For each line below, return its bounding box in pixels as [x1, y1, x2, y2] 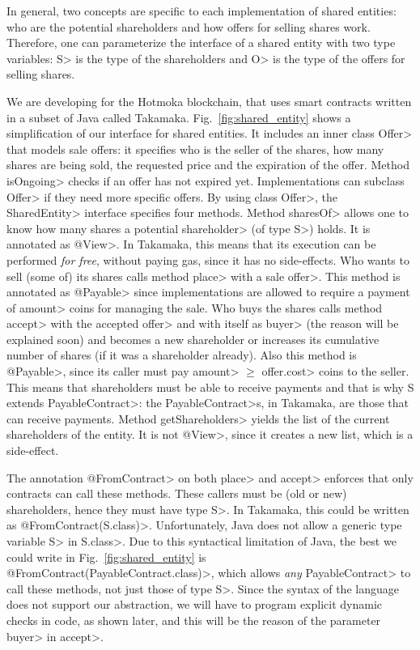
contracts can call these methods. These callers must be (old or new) [6, 485, 347, 502]
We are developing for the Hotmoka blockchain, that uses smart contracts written [6, 92, 412, 109]
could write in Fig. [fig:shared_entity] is [6, 548, 206, 565]
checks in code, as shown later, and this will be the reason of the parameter [6, 611, 381, 628]
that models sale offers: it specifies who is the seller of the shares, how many [6, 140, 384, 157]
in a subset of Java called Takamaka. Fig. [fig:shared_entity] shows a [6, 108, 351, 125]
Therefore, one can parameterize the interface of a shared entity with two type [6, 34, 396, 51]
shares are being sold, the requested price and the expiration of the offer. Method [6, 156, 409, 173]
